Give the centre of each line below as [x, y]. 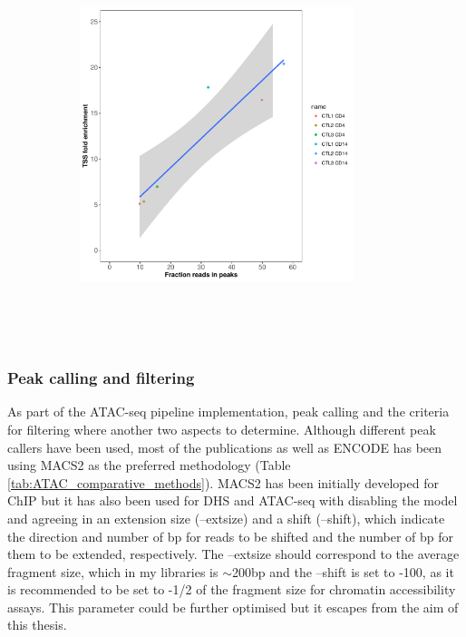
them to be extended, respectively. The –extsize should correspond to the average [233, 554]
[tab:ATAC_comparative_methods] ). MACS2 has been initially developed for [223, 482]
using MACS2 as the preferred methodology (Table [149, 465]
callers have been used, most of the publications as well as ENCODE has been [225, 447]
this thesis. [37, 625]
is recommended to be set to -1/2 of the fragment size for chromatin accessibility [232, 589]
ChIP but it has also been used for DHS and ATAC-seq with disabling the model [233, 500]
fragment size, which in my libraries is [113, 571]
